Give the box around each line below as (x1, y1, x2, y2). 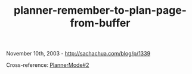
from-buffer (70, 16, 131, 30)
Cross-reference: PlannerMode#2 (6, 61, 89, 69)
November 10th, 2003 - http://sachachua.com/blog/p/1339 (6, 50, 151, 57)
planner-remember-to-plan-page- (14, 4, 187, 17)
